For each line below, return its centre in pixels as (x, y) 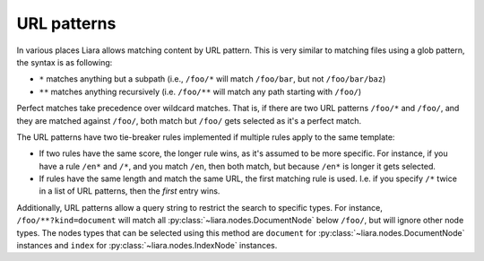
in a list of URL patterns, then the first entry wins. (130, 191)
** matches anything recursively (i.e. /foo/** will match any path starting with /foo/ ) (200, 91)
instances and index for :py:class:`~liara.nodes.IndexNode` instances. (147, 246)
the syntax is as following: (65, 62)
